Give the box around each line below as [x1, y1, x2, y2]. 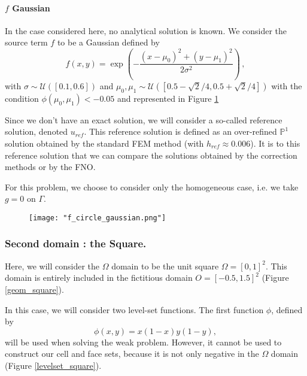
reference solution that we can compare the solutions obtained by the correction [5, 148, 297, 161]
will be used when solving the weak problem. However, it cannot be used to [5, 335, 282, 348]
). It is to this [250, 137, 300, 149]
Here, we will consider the [5, 259, 100, 272]
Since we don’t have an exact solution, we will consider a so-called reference [5, 113, 282, 126]
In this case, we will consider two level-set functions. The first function [5, 303, 264, 316]
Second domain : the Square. [5, 236, 147, 251]
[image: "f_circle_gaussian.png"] [29, 213, 166, 222]
